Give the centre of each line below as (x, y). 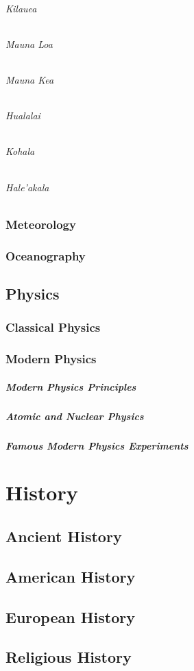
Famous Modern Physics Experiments (97, 445)
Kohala (20, 151)
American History (71, 576)
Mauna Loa (29, 44)
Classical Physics (53, 327)
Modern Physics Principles (71, 386)
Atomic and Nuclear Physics (75, 416)
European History (70, 617)
